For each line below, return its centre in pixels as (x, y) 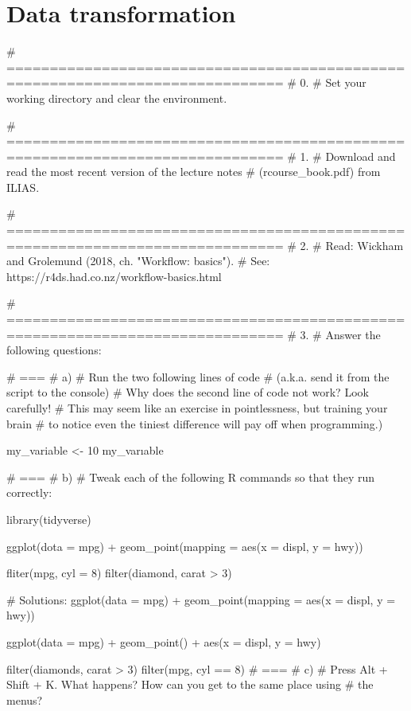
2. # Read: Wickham (352, 245)
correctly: (29, 492)
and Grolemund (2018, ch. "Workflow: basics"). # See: (138, 261)
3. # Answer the (340, 334)
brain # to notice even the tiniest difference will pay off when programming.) (195, 423)
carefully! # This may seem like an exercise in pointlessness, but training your (197, 408)
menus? (25, 699)
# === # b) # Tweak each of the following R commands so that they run (191, 477)
